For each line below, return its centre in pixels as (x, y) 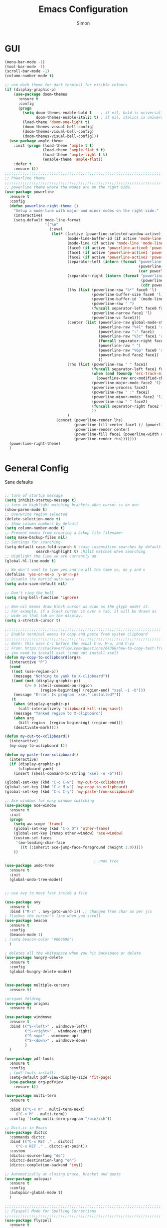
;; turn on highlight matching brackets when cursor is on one (72, 505)
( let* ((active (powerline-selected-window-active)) (107, 234)
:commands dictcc (27, 1137)
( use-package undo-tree (29, 866)
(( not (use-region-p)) (35, 672)
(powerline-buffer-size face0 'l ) (127, 294)
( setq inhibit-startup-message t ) (41, 500)
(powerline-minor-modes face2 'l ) (127, 397)
